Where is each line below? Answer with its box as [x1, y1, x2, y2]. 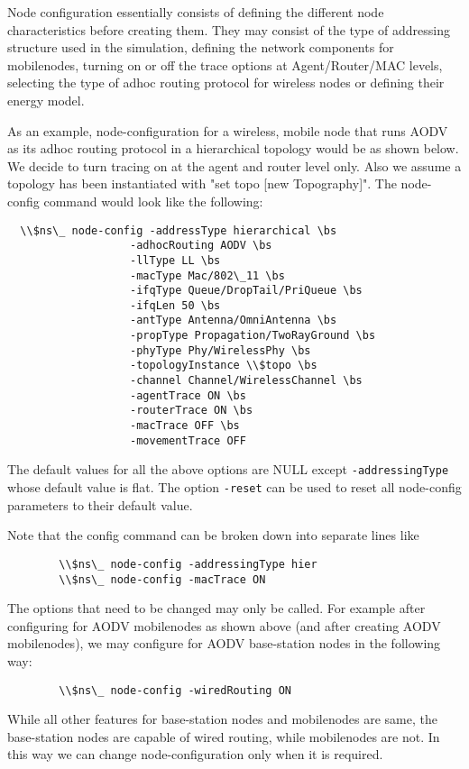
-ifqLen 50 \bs [130, 298, 221, 312]
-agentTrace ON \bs [130, 389, 246, 402]
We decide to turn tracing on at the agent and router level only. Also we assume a [7, 156, 462, 175]
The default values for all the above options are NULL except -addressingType [7, 460, 449, 479]
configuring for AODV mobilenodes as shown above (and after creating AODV [7, 616, 441, 635]
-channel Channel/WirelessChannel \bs [130, 374, 363, 388]
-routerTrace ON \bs [130, 404, 253, 417]
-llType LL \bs [130, 253, 221, 267]
